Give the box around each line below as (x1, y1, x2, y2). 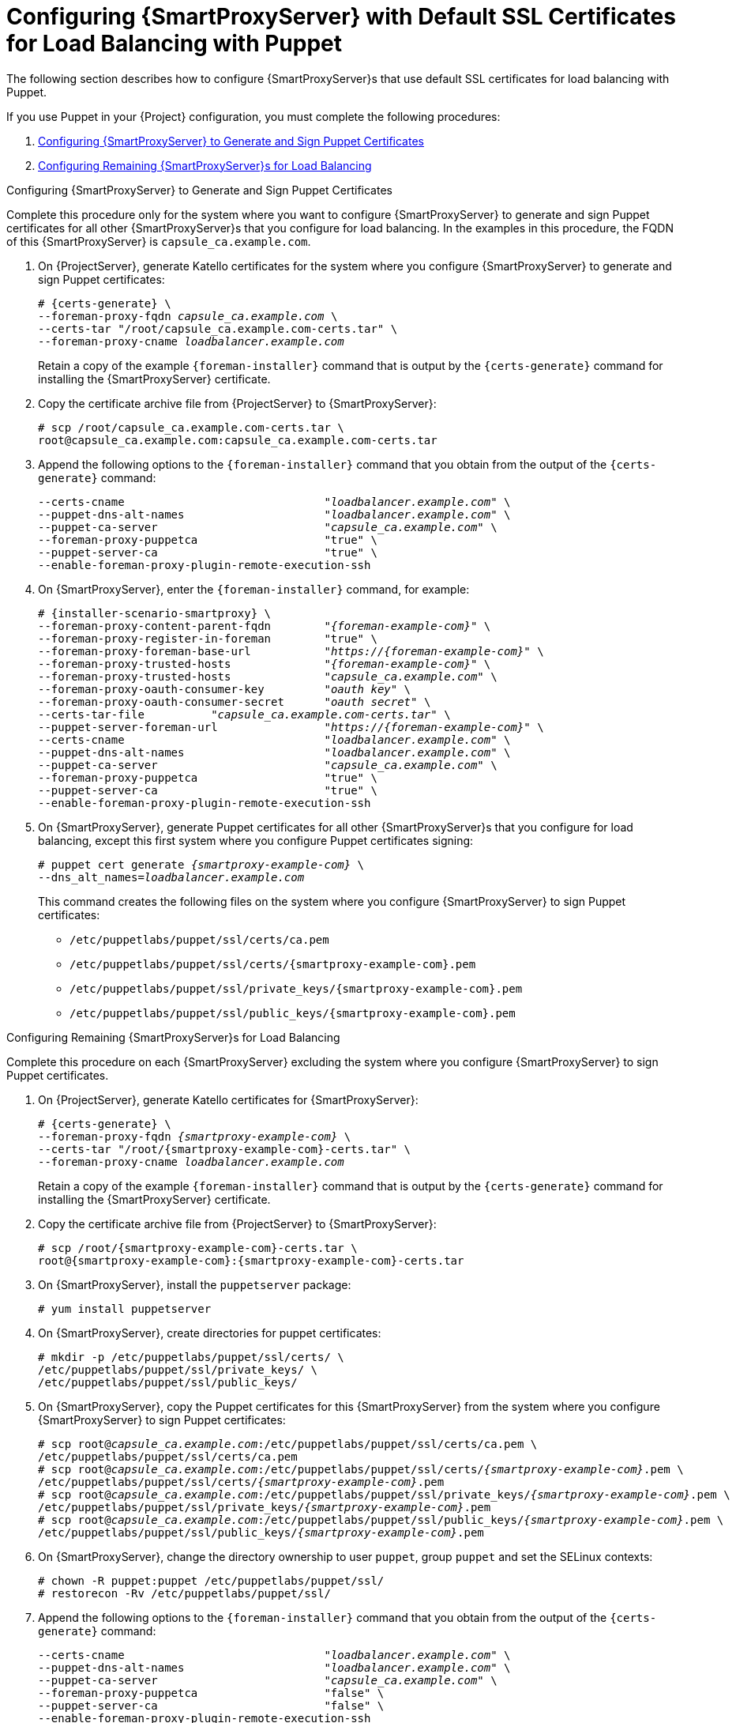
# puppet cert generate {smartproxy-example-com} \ (38, 858, 365, 871)
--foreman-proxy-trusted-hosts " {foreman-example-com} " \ (38, 657, 491, 670)
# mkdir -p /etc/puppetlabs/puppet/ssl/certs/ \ (38, 1350, 344, 1363)
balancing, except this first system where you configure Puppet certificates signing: (38, 833, 474, 847)
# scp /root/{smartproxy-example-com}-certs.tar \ (38, 1241, 358, 1254)
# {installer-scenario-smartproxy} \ (38, 606, 272, 620)
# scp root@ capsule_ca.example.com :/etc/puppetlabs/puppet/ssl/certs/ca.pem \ (38, 1437, 538, 1450)
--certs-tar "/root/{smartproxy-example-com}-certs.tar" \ (38, 1142, 411, 1156)
